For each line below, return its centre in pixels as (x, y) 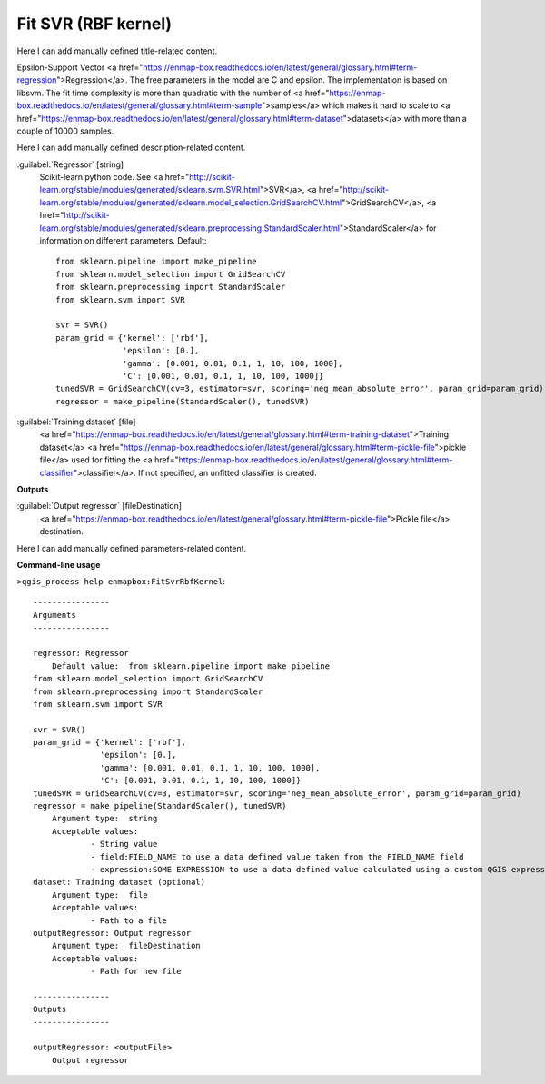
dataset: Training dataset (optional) (119, 882)
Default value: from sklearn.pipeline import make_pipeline (191, 666)
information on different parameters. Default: (124, 241)
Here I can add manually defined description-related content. (131, 148)
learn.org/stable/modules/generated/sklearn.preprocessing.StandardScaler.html (190, 228)
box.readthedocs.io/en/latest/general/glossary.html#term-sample (139, 105)
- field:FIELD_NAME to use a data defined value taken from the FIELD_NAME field (277, 857)
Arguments (54, 615)
